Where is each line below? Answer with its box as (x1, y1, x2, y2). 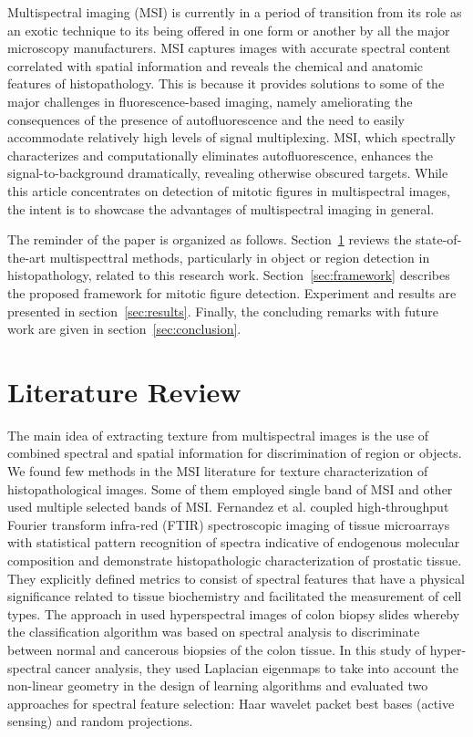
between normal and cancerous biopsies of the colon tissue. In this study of (7, 639, 427, 659)
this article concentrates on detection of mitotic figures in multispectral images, (7, 181, 450, 200)
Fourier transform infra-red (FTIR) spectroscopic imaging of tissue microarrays (7, 514, 450, 534)
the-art (7, 247, 46, 266)
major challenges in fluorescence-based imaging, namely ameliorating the (7, 91, 413, 110)
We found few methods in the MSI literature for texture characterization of (7, 462, 428, 480)
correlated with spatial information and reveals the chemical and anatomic (7, 56, 424, 75)
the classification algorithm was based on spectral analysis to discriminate (7, 622, 420, 641)
